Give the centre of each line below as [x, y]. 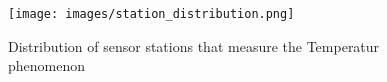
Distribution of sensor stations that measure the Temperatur [194, 45]
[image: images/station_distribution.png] [151, 14]
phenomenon [47, 65]
